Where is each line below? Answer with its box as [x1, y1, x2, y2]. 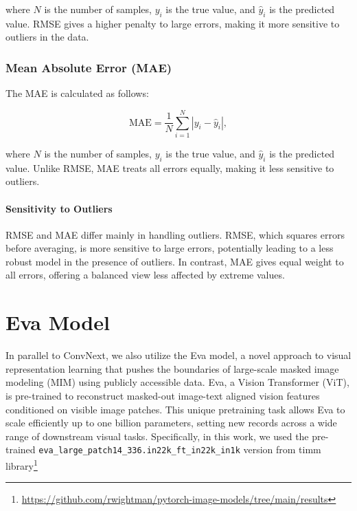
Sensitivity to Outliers [5, 201, 113, 215]
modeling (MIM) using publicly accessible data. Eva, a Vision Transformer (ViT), [5, 375, 349, 389]
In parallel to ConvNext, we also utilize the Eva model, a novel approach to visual [5, 348, 352, 362]
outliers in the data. [5, 30, 89, 44]
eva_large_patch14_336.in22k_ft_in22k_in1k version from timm [38, 442, 321, 457]
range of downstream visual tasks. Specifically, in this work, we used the [5, 428, 309, 443]
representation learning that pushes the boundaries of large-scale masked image [5, 361, 339, 376]
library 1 [5, 457, 38, 472]
